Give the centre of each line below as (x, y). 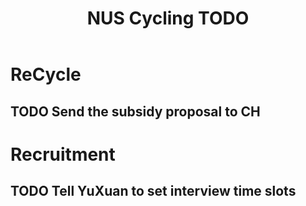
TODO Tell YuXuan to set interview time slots (153, 191)
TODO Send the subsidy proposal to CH (135, 111)
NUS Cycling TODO (168, 18)
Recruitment (63, 154)
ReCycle (46, 74)
